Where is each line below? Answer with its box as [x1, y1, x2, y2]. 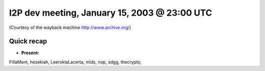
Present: [21, 50, 39, 56]
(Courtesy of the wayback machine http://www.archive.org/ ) [9, 24, 132, 30]
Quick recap [9, 37, 48, 46]
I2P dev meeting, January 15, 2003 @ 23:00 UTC [9, 7, 212, 18]
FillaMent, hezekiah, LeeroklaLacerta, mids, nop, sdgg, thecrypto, [9, 59, 142, 65]
